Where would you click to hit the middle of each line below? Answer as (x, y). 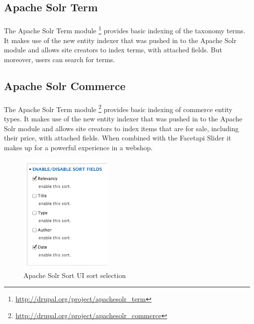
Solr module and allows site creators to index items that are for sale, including (121, 128)
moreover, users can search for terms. (60, 59)
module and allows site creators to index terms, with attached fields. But (113, 50)
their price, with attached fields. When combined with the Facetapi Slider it (118, 138)
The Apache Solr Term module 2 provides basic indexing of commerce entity (118, 108)
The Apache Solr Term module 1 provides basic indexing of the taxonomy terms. (125, 30)
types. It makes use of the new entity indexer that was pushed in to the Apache (123, 119)
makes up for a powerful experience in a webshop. (78, 147)
